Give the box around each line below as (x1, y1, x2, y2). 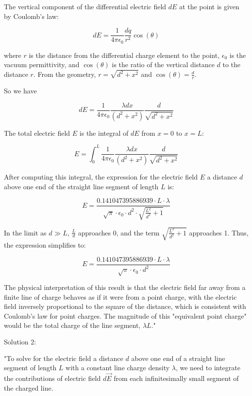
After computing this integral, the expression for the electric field (4, 172, 198, 182)
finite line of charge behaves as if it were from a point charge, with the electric (4, 291, 237, 302)
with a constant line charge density (66, 362, 170, 373)
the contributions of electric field (4, 373, 101, 383)
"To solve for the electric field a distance (4, 353, 123, 363)
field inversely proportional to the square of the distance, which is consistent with (4, 301, 246, 311)
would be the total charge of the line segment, (4, 320, 141, 330)
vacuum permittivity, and (4, 59, 80, 70)
